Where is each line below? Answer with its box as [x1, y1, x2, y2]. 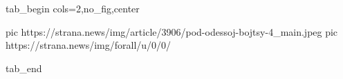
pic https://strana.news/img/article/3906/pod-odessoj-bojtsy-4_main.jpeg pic [6, 24, 338, 38]
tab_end [6, 60, 42, 75]
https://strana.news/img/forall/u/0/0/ [6, 38, 171, 52]
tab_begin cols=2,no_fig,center [6, 1, 140, 15]
